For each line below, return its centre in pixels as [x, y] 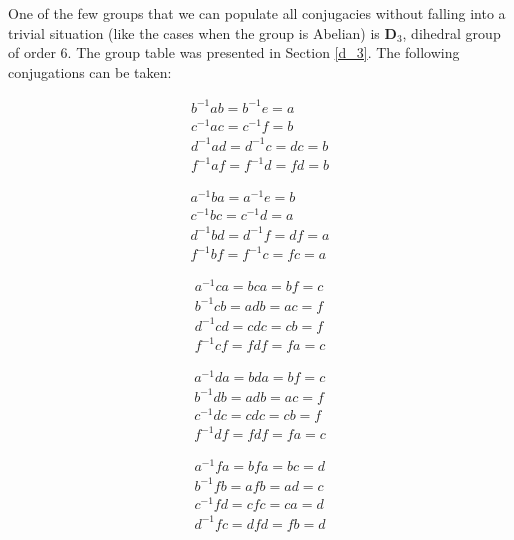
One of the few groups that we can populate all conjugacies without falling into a [257, 13]
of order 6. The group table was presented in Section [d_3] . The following [234, 52]
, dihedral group [451, 32]
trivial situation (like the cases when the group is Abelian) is [194, 32]
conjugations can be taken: [90, 71]
